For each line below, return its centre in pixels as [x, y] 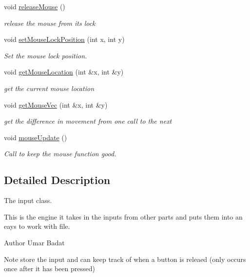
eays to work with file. [37, 226]
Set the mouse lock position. [46, 55]
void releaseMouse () [35, 6]
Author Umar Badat [34, 242]
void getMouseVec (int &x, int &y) [56, 104]
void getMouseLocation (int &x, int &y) [64, 72]
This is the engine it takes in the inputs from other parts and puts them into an [123, 216]
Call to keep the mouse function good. [60, 154]
